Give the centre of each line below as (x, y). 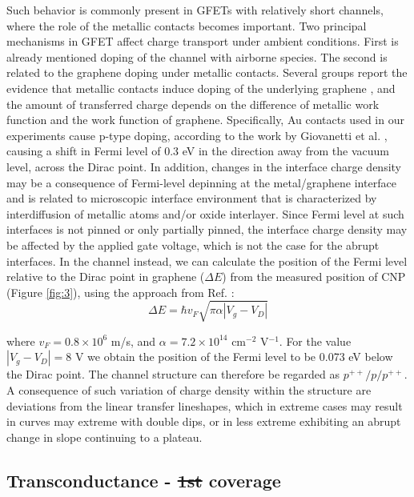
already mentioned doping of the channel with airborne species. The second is (197, 56)
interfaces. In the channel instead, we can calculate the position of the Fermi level (207, 261)
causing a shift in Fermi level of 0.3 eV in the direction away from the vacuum (198, 151)
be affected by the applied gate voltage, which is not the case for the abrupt (193, 244)
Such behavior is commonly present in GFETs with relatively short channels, (195, 10)
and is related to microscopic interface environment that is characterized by (192, 198)
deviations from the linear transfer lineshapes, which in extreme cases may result (205, 405)
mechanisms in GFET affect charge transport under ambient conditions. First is (203, 41)
